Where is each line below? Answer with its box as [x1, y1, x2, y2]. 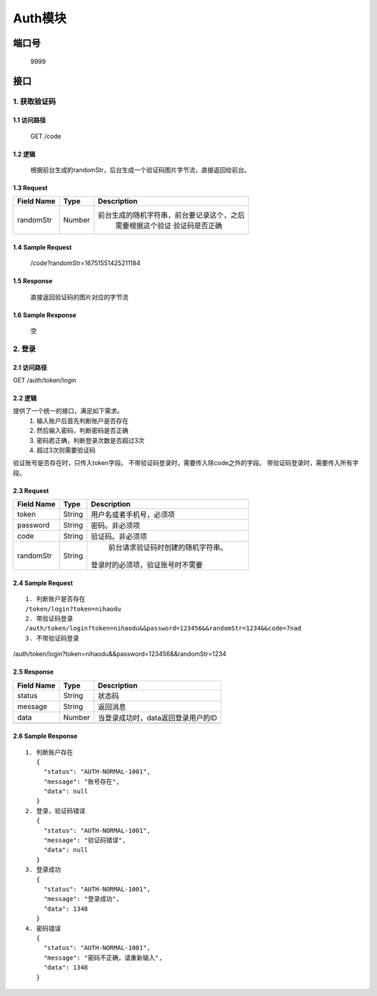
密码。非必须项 [91, 521, 140, 531]
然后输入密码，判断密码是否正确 [36, 427, 128, 435]
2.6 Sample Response [13, 732, 78, 741]
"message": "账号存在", [43, 777, 120, 785]
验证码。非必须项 [91, 532, 147, 541]
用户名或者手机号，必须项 [91, 510, 175, 520]
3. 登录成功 [25, 866, 61, 874]
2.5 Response [13, 668, 54, 676]
